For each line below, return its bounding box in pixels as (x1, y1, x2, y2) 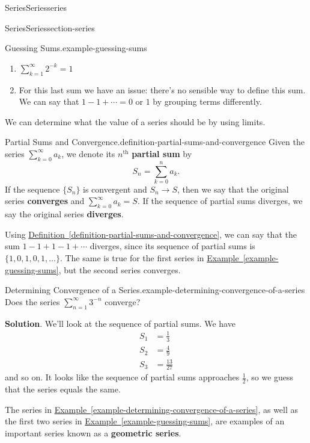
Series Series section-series (5, 21, 95, 34)
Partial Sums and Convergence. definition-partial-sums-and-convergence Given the (5, 135, 305, 148)
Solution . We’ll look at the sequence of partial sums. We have (5, 317, 236, 329)
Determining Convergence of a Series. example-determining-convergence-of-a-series (5, 283, 305, 296)
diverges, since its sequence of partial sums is (90, 240, 255, 252)
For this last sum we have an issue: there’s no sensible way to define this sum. (19, 83, 306, 96)
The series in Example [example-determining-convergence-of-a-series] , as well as (5, 403, 299, 415)
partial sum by (132, 147, 192, 160)
